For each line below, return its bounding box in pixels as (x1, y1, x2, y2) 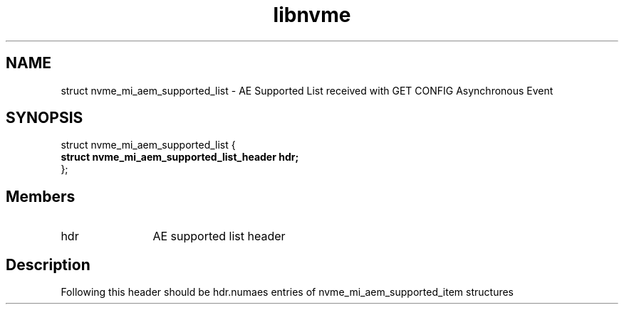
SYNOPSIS (6, 109, 83, 127)
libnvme (273, 3, 351, 27)
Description (6, 255, 90, 274)
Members (6, 187, 76, 205)
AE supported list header (152, 229, 286, 244)
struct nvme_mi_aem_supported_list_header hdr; (61, 151, 299, 164)
